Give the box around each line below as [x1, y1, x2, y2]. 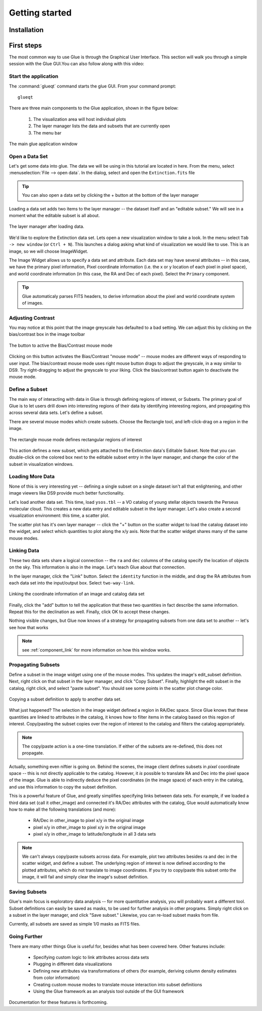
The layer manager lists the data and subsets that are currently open [33, 123, 170, 129]
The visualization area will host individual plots [33, 116, 126, 122]
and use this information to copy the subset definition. [9, 784, 117, 789]
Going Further [9, 933, 43, 940]
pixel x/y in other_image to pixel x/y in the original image [33, 824, 146, 830]
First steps [9, 41, 42, 50]
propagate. [22, 750, 44, 756]
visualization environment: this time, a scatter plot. [9, 513, 110, 518]
